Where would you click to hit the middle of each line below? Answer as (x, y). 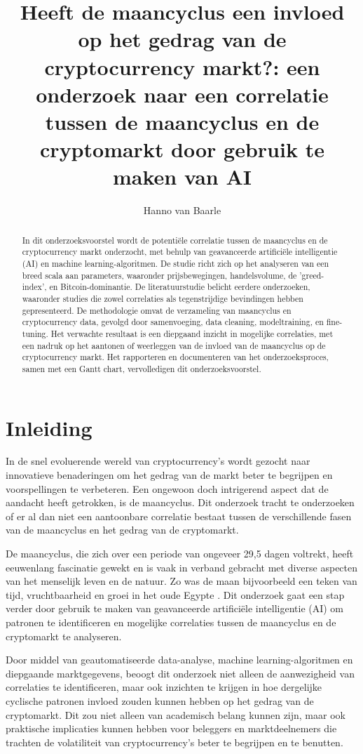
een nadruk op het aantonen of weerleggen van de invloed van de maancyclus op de (174, 345)
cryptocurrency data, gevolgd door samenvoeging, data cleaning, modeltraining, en (173, 322)
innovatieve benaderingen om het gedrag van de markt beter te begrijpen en (169, 475)
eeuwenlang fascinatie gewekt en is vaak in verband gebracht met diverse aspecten (182, 567)
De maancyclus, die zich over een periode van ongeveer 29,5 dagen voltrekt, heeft (180, 554)
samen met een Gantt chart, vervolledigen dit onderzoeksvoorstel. (142, 368)
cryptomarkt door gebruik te (182, 149)
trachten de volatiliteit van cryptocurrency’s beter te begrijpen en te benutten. (174, 742)
